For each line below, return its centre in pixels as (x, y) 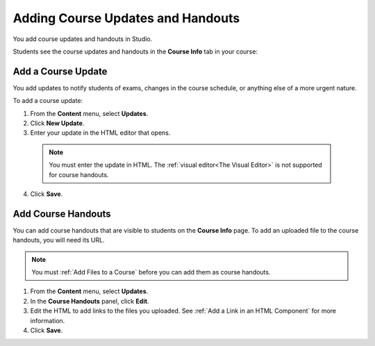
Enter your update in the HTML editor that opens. (100, 133)
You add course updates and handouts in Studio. (83, 39)
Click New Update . (57, 123)
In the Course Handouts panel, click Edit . (90, 301)
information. (48, 320)
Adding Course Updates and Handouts (126, 18)
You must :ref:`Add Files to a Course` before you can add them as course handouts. (151, 272)
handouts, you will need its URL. (59, 240)
